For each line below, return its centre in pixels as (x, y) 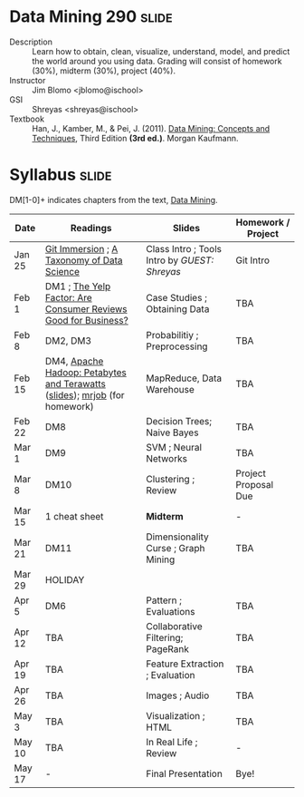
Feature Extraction (185, 664)
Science (62, 271)
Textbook (27, 119)
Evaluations (171, 611)
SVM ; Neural (174, 447)
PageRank (168, 648)
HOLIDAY (65, 579)
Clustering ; (171, 479)
